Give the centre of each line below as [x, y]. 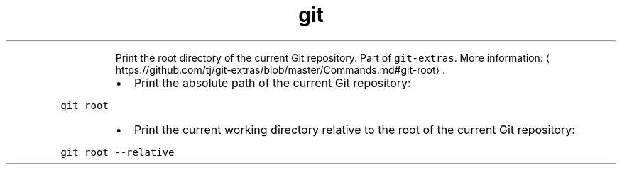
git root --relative [118, 152]
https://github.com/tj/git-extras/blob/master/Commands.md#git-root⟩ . [280, 69]
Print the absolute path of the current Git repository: [272, 83]
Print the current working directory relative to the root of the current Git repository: [354, 129]
